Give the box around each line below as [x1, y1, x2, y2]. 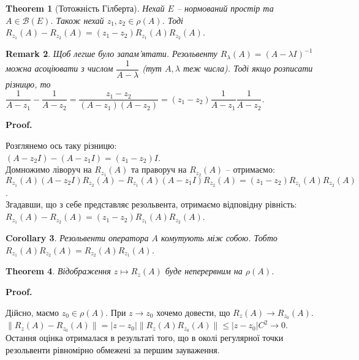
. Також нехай [50, 13, 104, 26]
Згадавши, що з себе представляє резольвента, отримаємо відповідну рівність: [6, 198, 297, 211]
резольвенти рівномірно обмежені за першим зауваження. [6, 343, 220, 356]
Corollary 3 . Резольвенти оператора [6, 231, 149, 244]
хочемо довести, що [156, 306, 230, 318]
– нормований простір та [176, 2, 274, 14]
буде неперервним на [165, 264, 243, 277]
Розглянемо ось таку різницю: [6, 138, 117, 151]
